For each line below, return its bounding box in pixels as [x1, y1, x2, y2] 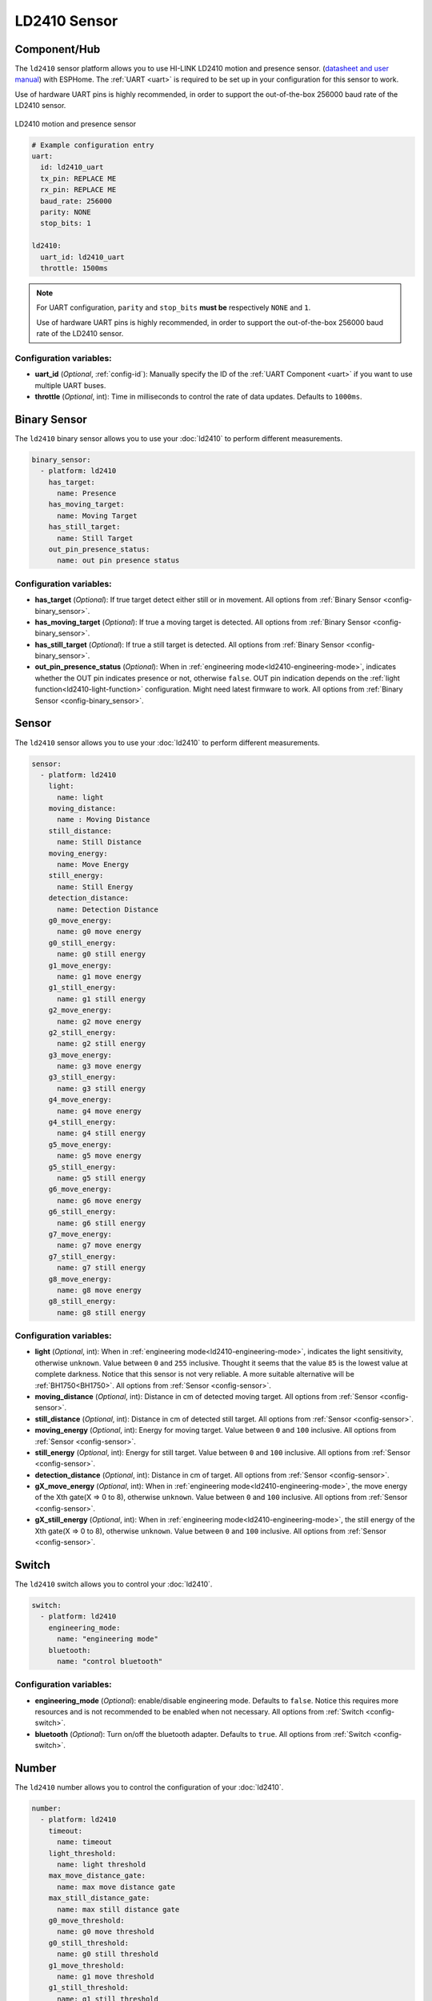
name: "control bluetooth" [57, 1657, 163, 1666]
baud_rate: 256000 [40, 196, 112, 206]
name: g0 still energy [57, 949, 146, 959]
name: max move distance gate [57, 1882, 176, 1891]
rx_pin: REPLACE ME [40, 185, 117, 194]
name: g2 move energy [57, 1017, 142, 1026]
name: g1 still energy [57, 994, 146, 1004]
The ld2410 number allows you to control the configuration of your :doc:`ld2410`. [14, 1782, 284, 1792]
